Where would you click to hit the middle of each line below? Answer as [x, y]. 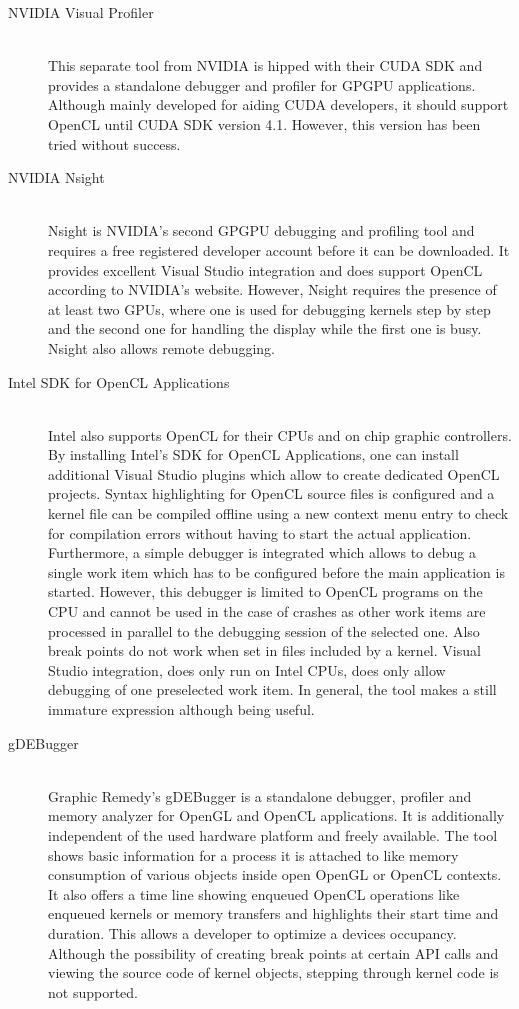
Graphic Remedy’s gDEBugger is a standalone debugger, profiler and [260, 795]
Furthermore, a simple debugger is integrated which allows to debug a [262, 552]
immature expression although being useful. [181, 709]
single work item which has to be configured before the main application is [276, 571]
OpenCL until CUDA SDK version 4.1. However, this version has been [264, 123]
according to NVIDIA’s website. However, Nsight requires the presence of [272, 289]
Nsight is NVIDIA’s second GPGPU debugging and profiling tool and [261, 230]
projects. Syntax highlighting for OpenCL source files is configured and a [271, 493]
